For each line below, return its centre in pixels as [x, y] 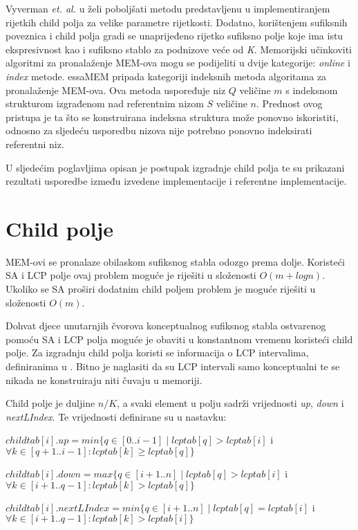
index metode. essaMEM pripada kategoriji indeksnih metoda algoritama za [166, 76]
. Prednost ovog [290, 103]
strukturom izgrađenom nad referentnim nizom [105, 103]
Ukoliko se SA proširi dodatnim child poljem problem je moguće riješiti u [161, 289]
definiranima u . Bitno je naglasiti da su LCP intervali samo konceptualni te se [173, 366]
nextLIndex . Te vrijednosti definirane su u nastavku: [116, 416]
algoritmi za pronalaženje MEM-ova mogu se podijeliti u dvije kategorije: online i [178, 63]
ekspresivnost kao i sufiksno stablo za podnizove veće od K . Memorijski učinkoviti [179, 49]
